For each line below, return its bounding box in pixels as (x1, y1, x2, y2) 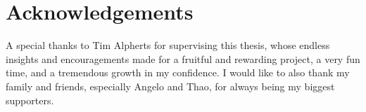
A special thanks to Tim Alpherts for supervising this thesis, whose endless (6, 38, 330, 52)
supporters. (6, 92, 54, 107)
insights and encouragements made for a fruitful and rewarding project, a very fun (6, 51, 360, 66)
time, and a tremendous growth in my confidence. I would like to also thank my (6, 65, 350, 80)
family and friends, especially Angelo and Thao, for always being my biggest (6, 78, 335, 93)
